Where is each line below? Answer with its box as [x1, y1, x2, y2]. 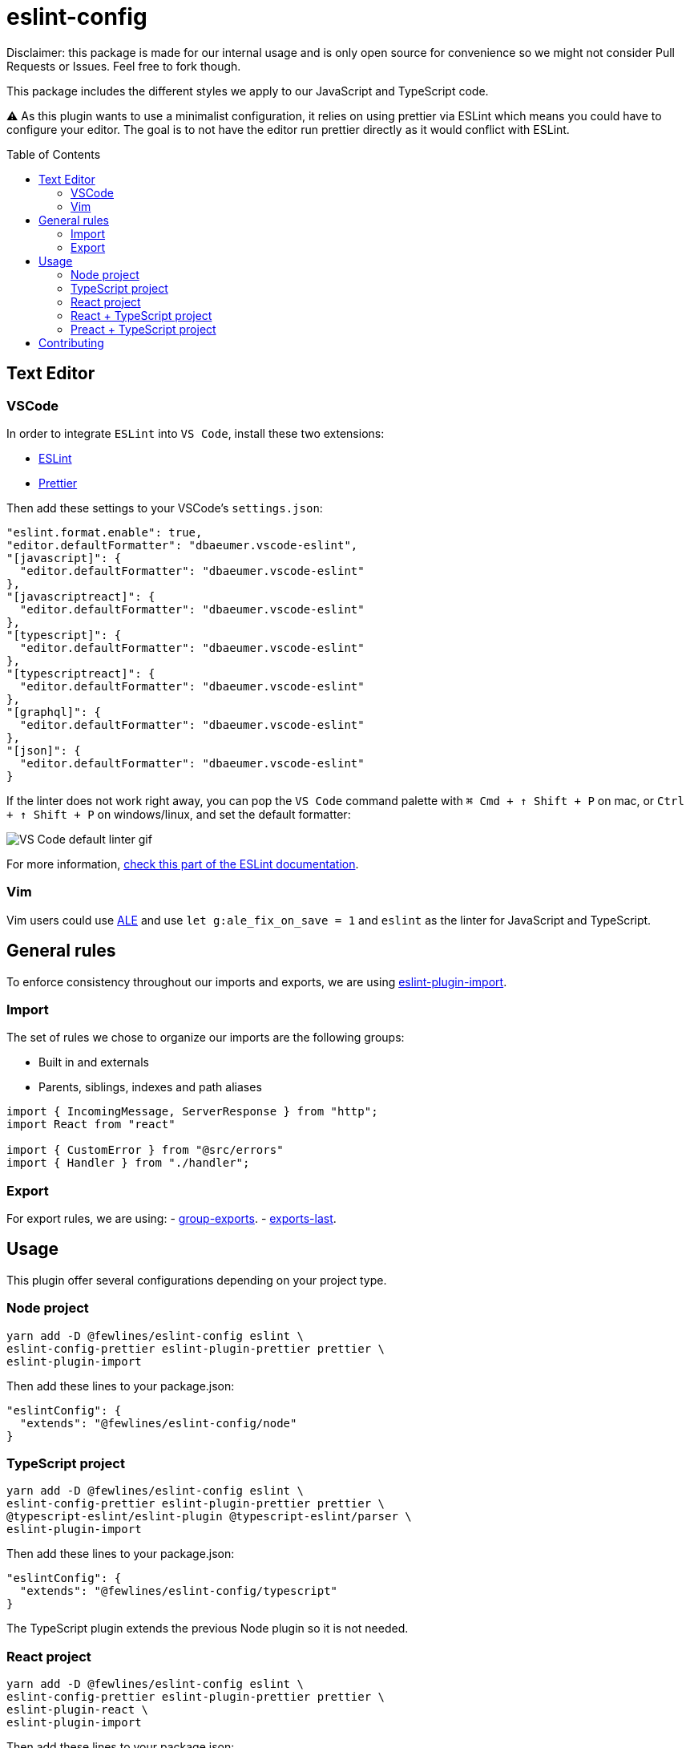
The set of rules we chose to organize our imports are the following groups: [6, 1030, 405, 1045]
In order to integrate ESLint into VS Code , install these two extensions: [6, 426, 385, 440]
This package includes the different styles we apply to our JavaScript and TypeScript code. [6, 83, 489, 98]
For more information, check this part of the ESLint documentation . [6, 856, 359, 871]
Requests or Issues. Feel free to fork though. [6, 59, 241, 73]
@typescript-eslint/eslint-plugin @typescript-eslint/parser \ [6, 1510, 412, 1523]
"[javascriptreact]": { [6, 589, 155, 603]
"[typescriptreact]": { [6, 666, 155, 680]
